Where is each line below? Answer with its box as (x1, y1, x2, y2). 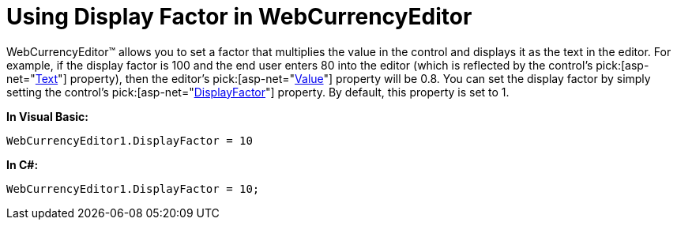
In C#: (6, 157, 39, 171)
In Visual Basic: (6, 109, 88, 123)
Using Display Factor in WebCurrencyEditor (6, 3, 472, 30)
